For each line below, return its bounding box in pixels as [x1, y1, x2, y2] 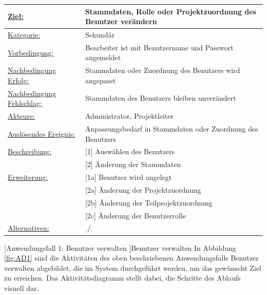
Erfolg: [8, 75, 29, 85]
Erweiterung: [8, 172, 48, 182]
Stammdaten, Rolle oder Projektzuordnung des [85, 6, 256, 16]
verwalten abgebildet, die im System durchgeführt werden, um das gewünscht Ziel [4, 262, 261, 273]
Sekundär [85, 29, 115, 40]
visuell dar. [4, 282, 39, 293]
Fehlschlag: [8, 98, 42, 108]
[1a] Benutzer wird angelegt [85, 172, 172, 182]
